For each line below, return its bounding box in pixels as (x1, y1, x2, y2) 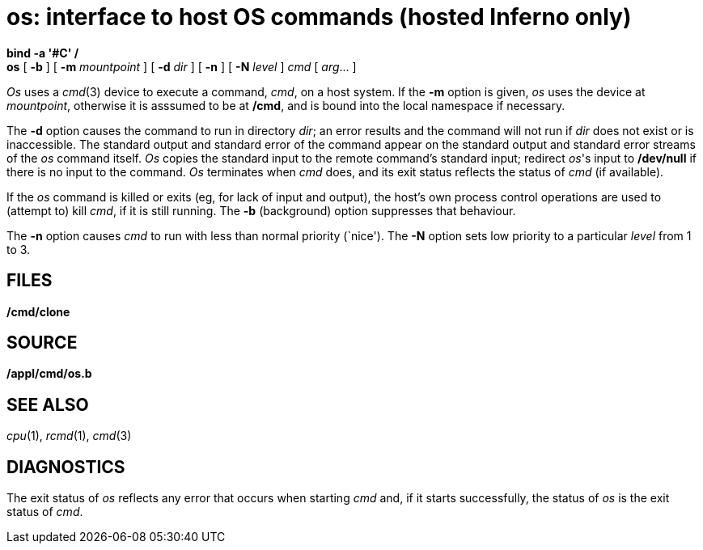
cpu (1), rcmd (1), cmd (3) (6, 429, 132, 443)
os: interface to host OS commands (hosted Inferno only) (6, 3, 632, 31)
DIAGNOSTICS (6, 456, 125, 477)
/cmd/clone (6, 304, 70, 319)
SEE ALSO (6, 394, 89, 415)
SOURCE (6, 332, 78, 353)
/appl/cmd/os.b (6, 366, 92, 381)
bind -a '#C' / (6, 45, 79, 60)
